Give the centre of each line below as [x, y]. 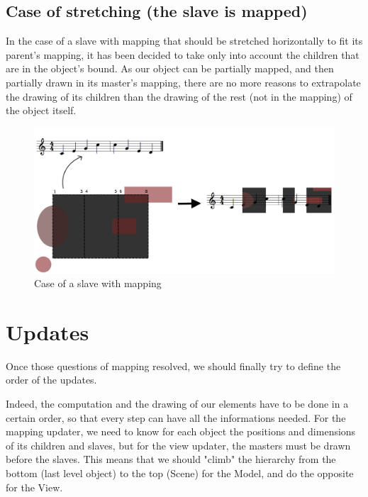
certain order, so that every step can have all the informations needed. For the [176, 417]
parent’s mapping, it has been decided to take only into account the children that [183, 54]
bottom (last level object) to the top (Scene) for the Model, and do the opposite [180, 473]
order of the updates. [51, 380]
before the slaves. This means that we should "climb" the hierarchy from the [171, 459]
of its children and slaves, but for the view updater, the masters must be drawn [178, 445]
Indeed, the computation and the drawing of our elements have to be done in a [177, 404]
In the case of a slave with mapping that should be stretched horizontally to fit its [184, 41]
